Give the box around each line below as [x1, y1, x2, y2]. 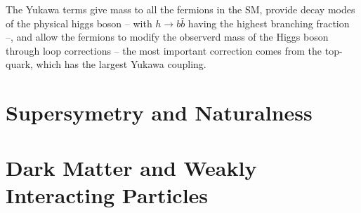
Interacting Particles [6, 180, 209, 209]
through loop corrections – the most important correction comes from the [6, 43, 322, 57]
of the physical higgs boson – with [6, 15, 152, 30]
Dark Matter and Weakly [6, 153, 257, 181]
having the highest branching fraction [188, 15, 350, 30]
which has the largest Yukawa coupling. [36, 57, 206, 71]
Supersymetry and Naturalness [6, 98, 313, 127]
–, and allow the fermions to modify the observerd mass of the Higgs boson [6, 29, 329, 44]
